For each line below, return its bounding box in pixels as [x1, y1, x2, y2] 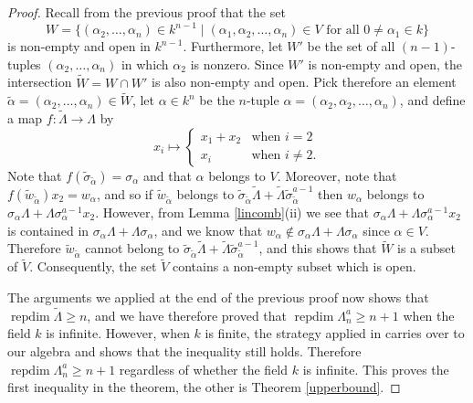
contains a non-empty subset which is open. [173, 257, 416, 276]
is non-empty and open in [7, 37, 151, 56]
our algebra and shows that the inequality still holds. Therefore [7, 341, 362, 360]
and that [142, 165, 192, 185]
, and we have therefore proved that [87, 305, 288, 324]
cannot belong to [85, 239, 180, 258]
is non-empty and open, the [308, 54, 463, 73]
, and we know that [153, 220, 263, 239]
